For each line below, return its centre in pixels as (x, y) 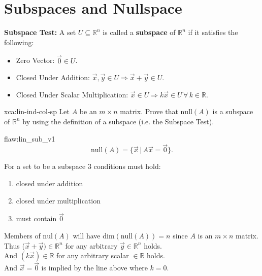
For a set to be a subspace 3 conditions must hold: (83, 166)
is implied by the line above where (94, 268)
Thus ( (14, 245)
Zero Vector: (35, 60)
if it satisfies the (213, 32)
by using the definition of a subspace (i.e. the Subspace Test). (118, 121)
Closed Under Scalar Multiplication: (72, 94)
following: (19, 42)
